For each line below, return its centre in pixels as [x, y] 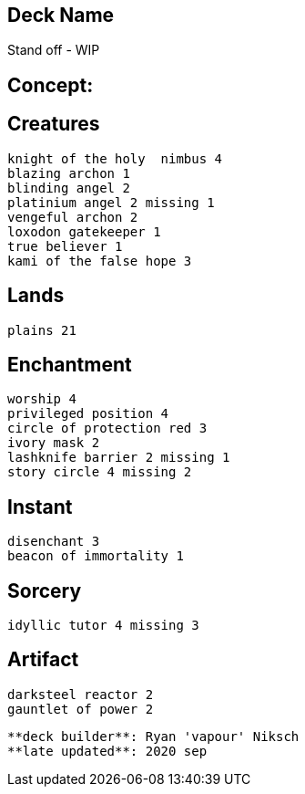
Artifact [43, 660]
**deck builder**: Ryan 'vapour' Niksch [153, 736]
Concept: [51, 85]
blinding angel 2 [69, 188]
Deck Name [61, 15]
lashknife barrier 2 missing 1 [119, 458]
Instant [40, 507]
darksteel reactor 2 [81, 694]
